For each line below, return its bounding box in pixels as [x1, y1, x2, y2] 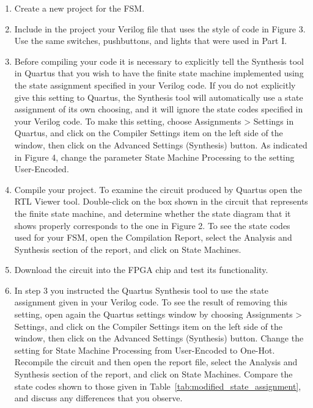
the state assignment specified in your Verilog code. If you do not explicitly [14, 78, 296, 91]
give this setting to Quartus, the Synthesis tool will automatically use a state [14, 90, 303, 103]
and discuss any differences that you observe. [14, 392, 183, 404]
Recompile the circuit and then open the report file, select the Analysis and [14, 355, 298, 368]
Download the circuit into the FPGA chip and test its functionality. [14, 263, 268, 276]
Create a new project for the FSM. [14, 2, 145, 14]
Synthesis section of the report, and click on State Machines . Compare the [14, 368, 293, 381]
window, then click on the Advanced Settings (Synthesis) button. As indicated [14, 138, 307, 151]
